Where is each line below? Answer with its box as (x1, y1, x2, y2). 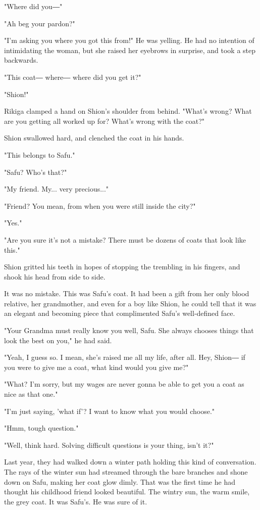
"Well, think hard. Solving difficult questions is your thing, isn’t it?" (4, 439, 214, 450)
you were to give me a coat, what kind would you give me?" (4, 361, 189, 372)
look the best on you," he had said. (4, 335, 112, 345)
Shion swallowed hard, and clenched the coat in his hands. (4, 132, 184, 143)
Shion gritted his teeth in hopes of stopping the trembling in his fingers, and (4, 261, 240, 272)
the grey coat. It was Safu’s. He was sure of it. (4, 496, 147, 506)
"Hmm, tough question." (4, 423, 79, 433)
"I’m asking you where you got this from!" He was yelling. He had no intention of (4, 35, 254, 45)
